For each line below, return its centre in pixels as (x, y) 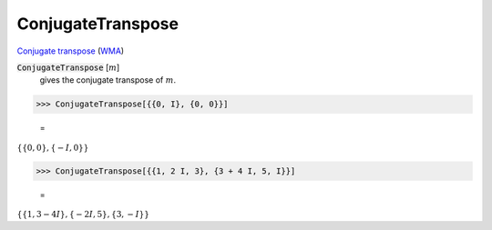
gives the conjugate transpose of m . (108, 80)
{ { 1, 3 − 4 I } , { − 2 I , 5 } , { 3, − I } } (83, 215)
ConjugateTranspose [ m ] (68, 67)
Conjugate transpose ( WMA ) (71, 51)
